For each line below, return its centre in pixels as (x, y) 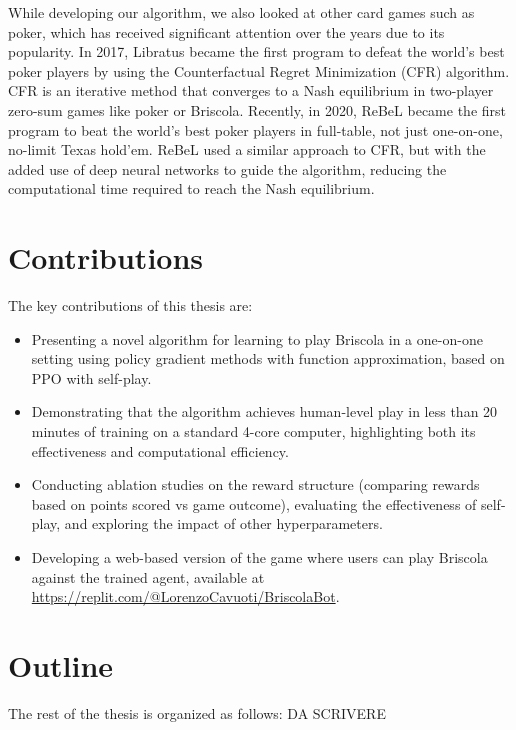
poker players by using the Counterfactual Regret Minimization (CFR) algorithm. (259, 70)
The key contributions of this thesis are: (130, 305)
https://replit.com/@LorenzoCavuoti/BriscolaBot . (185, 596)
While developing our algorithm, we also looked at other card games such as (241, 12)
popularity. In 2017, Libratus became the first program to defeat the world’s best (256, 51)
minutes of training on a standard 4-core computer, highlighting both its (253, 431)
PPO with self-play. (91, 377)
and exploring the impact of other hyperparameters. (223, 523)
